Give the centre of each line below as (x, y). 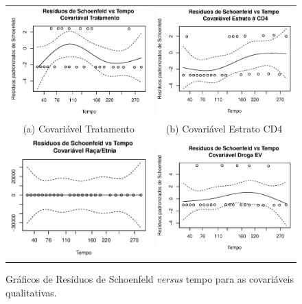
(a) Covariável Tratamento (79, 128)
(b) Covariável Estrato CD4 (224, 128)
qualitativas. (31, 292)
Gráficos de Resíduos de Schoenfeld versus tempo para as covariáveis (150, 279)
